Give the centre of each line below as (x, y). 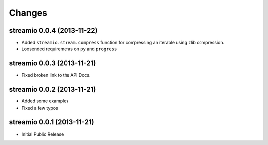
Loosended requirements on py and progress (69, 49)
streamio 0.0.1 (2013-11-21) (52, 122)
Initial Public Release (43, 134)
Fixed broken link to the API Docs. (56, 75)
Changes (28, 13)
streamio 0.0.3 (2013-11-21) (53, 64)
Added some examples (45, 101)
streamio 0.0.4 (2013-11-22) (53, 30)
